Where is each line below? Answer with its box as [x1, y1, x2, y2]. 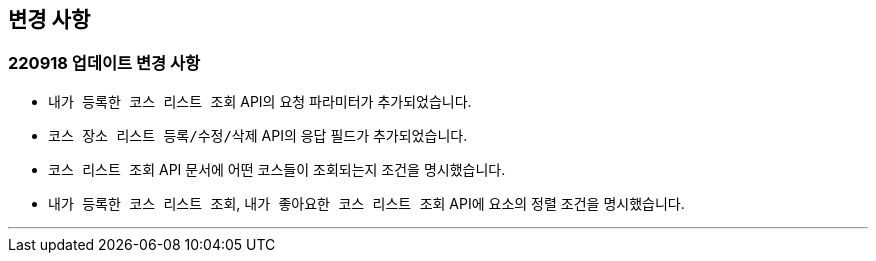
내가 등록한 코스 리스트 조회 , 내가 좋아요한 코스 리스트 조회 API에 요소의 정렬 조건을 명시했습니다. [48, 194, 685, 212]
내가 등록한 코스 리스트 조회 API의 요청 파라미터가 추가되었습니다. [48, 92, 472, 110]
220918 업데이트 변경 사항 [8, 53, 200, 74]
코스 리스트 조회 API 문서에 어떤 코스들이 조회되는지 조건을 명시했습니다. [48, 160, 506, 178]
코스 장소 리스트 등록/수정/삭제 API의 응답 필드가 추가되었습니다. [48, 126, 468, 144]
